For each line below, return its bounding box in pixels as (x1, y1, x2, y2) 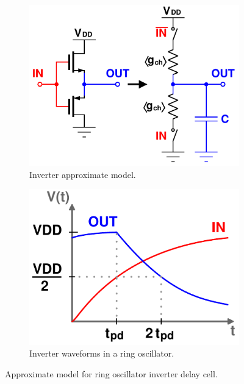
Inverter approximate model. (29, 168, 136, 180)
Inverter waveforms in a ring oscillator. (29, 347, 174, 360)
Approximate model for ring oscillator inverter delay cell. (5, 368, 218, 380)
